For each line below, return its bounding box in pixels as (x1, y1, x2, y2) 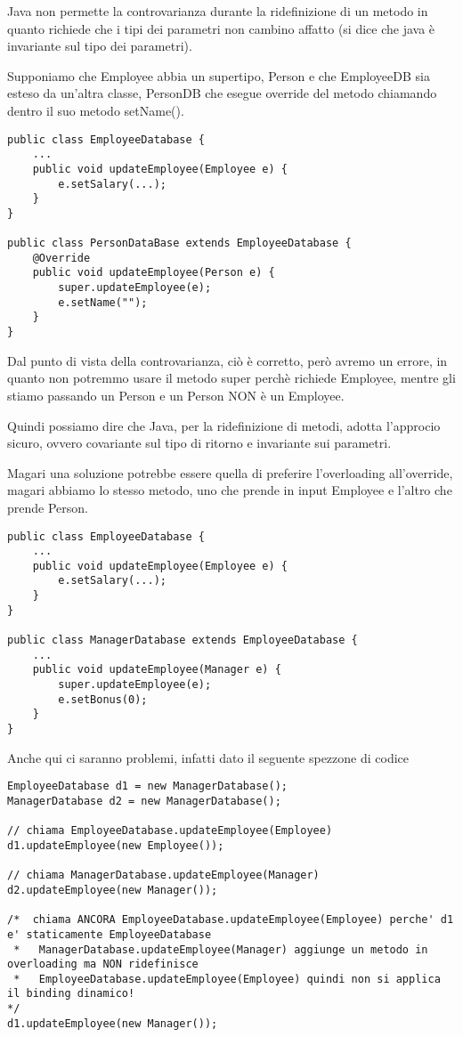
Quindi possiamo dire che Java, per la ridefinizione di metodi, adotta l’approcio (7, 416, 441, 434)
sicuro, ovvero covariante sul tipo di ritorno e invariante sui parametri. (7, 433, 392, 452)
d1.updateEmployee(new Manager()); (7, 1017, 218, 1030)
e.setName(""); (58, 296, 148, 309)
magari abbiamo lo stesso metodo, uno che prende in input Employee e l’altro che (7, 481, 452, 499)
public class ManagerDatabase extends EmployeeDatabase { (7, 634, 358, 647)
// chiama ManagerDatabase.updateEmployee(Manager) (7, 869, 320, 882)
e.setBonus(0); (58, 693, 148, 706)
